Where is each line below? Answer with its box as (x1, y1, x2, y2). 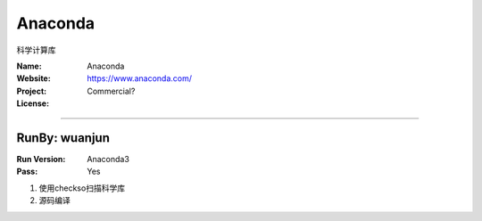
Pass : (16, 166, 38, 177)
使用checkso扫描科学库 (38, 183, 125, 193)
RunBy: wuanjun (16, 130, 111, 145)
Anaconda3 (87, 154, 129, 165)
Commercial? (87, 86, 136, 96)
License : (16, 98, 49, 109)
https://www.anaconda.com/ (87, 73, 192, 84)
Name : (16, 61, 42, 71)
